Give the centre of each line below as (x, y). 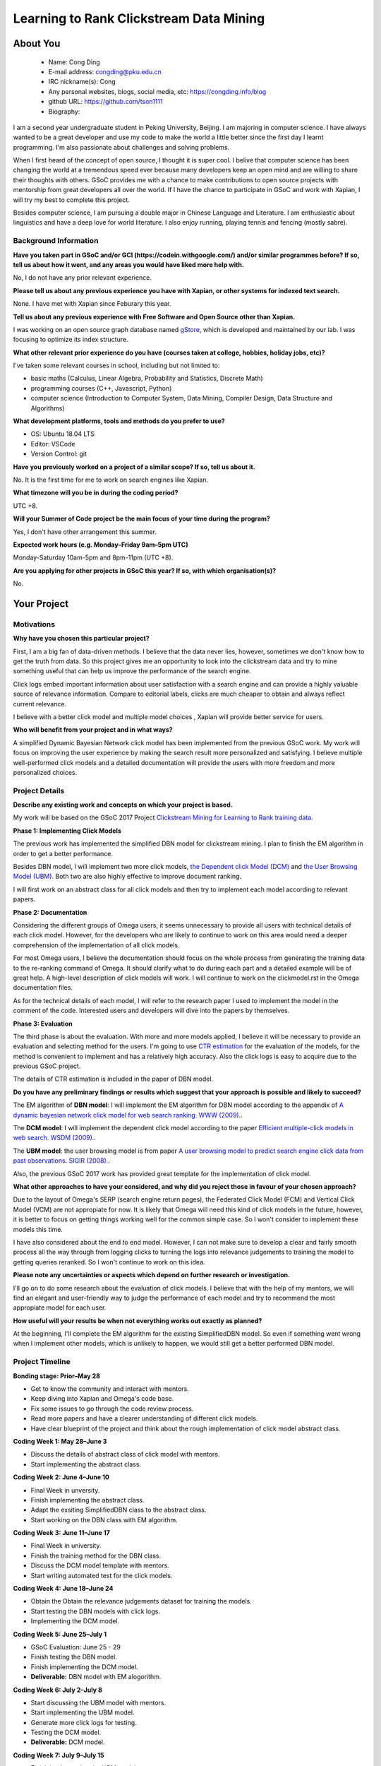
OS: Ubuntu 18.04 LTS (63, 434)
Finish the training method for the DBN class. (96, 1555)
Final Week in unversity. (65, 1490)
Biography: (64, 111)
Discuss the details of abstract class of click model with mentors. (125, 1454)
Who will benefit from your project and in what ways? (93, 730)
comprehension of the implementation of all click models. (96, 945)
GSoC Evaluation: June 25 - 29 (76, 1647)
